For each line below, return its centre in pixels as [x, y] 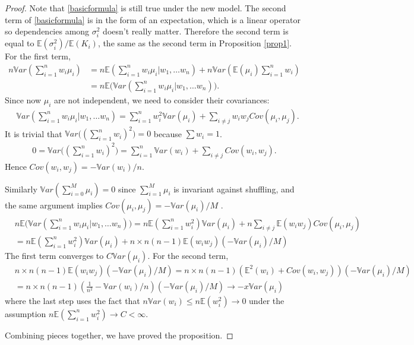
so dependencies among [47, 31]
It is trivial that [34, 133]
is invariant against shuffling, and [234, 189]
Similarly [21, 189]
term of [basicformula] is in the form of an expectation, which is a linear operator [153, 19]
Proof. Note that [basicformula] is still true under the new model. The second [146, 8]
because [168, 133]
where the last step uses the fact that [72, 300]
